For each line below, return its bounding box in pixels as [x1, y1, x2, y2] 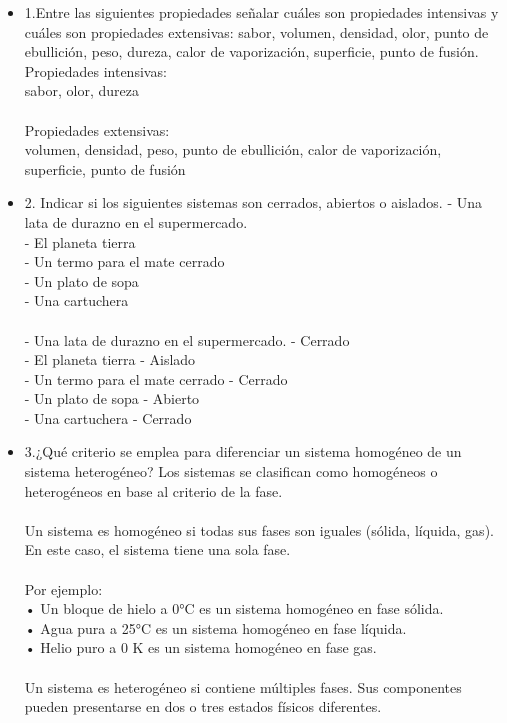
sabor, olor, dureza [24, 80, 139, 101]
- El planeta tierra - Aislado [24, 349, 196, 370]
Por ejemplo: [24, 578, 103, 599]
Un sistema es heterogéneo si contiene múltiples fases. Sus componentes [24, 676, 462, 697]
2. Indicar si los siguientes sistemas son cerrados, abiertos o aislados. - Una [24, 192, 482, 213]
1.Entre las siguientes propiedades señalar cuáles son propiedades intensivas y [24, 2, 499, 22]
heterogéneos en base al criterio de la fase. [24, 480, 283, 501]
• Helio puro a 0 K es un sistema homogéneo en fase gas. [24, 637, 377, 658]
